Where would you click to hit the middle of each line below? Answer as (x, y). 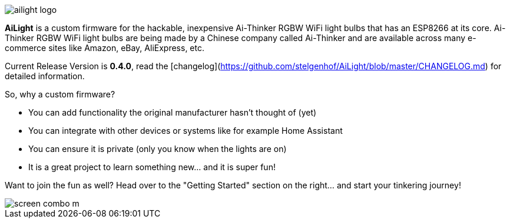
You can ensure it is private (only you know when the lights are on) (158, 149)
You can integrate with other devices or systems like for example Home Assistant (186, 131)
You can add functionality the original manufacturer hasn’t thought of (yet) (173, 112)
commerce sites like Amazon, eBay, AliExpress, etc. (105, 48)
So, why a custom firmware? (60, 94)
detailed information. (45, 76)
